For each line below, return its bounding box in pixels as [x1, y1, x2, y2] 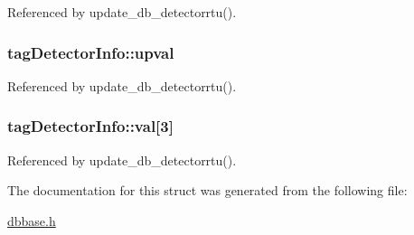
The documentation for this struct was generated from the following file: [7, 181, 408, 200]
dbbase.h [7, 211, 56, 230]
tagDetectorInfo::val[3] [7, 115, 174, 137]
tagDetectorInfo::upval [7, 41, 174, 63]
